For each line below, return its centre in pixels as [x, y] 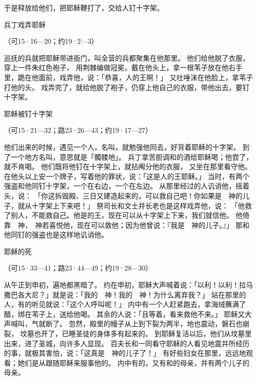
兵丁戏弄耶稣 [25, 24]
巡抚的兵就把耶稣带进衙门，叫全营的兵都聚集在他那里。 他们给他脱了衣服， [127, 57]
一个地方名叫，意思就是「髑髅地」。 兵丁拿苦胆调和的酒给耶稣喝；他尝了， [132, 156]
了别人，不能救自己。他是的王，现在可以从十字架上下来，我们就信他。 [119, 215]
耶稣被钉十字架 [28, 113]
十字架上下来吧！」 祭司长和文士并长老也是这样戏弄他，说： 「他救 [142, 205]
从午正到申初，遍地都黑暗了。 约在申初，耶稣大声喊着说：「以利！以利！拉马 [128, 285]
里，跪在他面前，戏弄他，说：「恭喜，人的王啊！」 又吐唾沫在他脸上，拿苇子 [128, 77]
